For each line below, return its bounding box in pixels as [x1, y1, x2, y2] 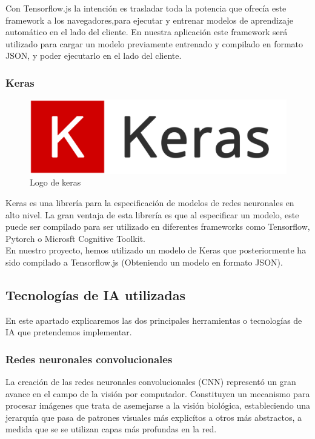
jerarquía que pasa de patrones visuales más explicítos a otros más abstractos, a [5, 411, 302, 423]
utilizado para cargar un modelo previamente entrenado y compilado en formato [5, 37, 303, 50]
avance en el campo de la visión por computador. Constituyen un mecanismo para [5, 387, 310, 400]
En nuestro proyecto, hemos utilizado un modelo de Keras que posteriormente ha [5, 244, 307, 256]
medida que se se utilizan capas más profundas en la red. [5, 423, 217, 435]
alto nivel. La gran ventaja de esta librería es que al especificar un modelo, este [5, 208, 299, 221]
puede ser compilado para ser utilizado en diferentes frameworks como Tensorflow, [5, 220, 310, 233]
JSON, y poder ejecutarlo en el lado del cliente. [5, 49, 182, 62]
